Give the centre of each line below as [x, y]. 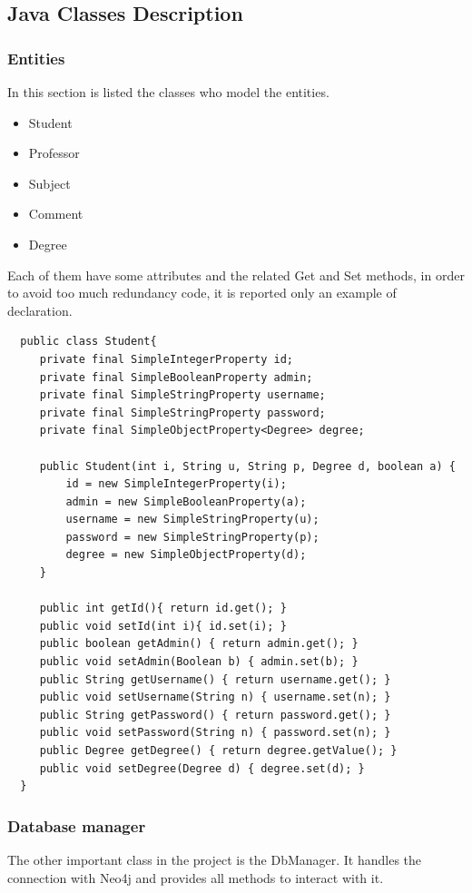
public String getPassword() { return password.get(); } [215, 715]
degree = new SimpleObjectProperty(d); [186, 555]
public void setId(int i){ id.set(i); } [163, 626]
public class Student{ [88, 342]
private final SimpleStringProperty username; [182, 395]
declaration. [40, 310]
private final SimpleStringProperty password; [182, 412]
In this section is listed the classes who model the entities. [168, 92]
